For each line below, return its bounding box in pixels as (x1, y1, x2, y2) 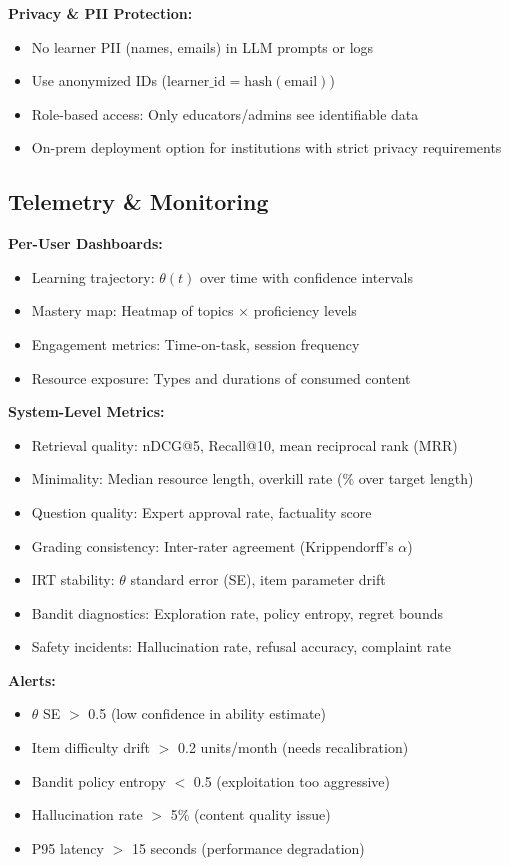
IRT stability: (31, 569, 115, 590)
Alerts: (8, 669, 56, 690)
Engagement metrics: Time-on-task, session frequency (31, 333, 360, 354)
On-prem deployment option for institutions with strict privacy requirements (31, 137, 502, 158)
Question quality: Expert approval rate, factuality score (31, 501, 372, 522)
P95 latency (31, 837, 104, 858)
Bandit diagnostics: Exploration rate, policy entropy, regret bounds (31, 602, 443, 623)
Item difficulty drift (31, 737, 151, 758)
